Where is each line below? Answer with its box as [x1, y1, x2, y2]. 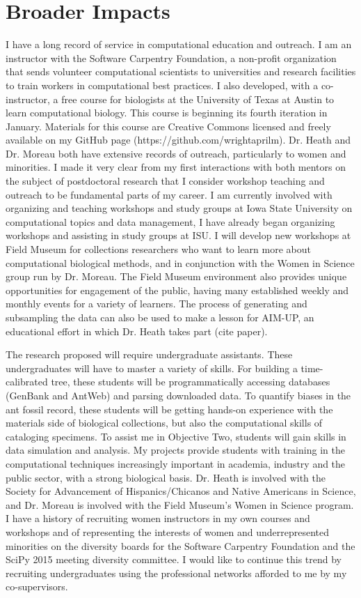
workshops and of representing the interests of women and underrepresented [6, 524, 330, 539]
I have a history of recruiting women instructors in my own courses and [6, 511, 310, 526]
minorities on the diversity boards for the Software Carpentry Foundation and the [6, 538, 355, 553]
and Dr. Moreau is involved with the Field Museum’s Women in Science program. [6, 497, 354, 512]
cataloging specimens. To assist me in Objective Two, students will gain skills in [6, 429, 346, 443]
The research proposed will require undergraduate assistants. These [6, 347, 293, 362]
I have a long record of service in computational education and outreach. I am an [6, 37, 352, 52]
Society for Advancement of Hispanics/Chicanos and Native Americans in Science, [6, 484, 356, 498]
